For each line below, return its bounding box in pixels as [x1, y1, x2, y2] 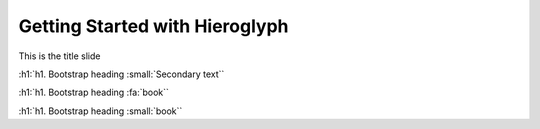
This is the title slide [18, 50, 101, 62]
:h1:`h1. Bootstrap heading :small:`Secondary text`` [18, 68, 225, 80]
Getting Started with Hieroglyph [18, 15, 289, 37]
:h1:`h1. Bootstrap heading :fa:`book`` [18, 86, 170, 99]
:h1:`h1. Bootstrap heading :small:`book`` [18, 105, 183, 117]
